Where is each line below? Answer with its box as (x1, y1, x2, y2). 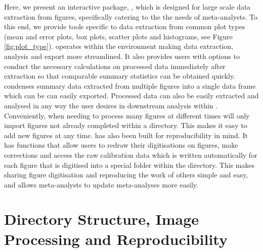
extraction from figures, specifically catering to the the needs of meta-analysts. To (4, 11, 258, 22)
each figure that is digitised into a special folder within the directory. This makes (4, 159, 255, 170)
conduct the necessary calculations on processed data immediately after (4, 60, 226, 71)
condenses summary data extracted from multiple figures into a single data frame (4, 80, 256, 91)
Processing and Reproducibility (4, 228, 228, 249)
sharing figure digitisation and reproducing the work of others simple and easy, (4, 169, 248, 180)
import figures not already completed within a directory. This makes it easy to (4, 120, 247, 131)
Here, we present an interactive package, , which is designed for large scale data (4, 2, 251, 12)
